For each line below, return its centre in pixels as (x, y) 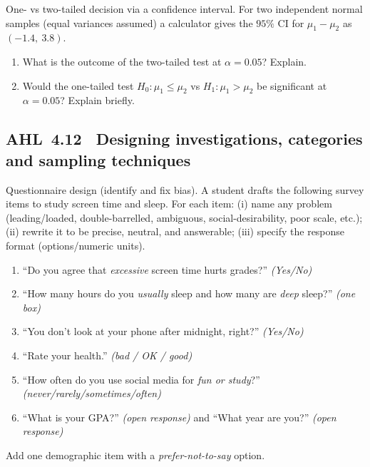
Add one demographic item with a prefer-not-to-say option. (135, 455)
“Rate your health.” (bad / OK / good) (107, 355)
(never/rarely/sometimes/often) (92, 393)
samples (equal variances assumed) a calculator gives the (129, 22)
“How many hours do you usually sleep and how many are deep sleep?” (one (189, 293)
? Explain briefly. (97, 100)
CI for (291, 22)
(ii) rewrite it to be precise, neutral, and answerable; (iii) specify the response (175, 231)
